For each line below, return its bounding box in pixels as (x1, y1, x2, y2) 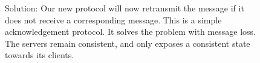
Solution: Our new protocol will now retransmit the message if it (5, 2, 244, 14)
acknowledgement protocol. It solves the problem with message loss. (5, 25, 256, 38)
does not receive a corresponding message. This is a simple (5, 13, 222, 26)
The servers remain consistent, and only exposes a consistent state (5, 37, 250, 49)
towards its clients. (5, 49, 74, 61)
